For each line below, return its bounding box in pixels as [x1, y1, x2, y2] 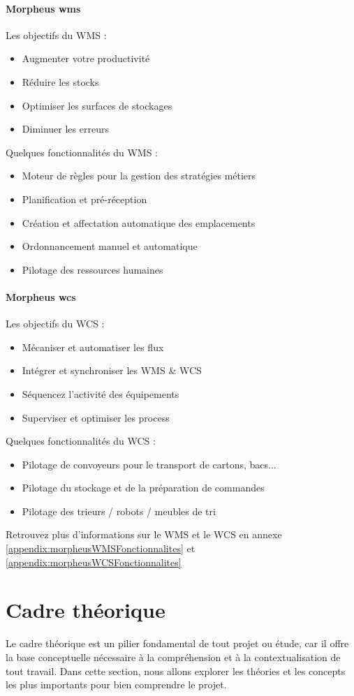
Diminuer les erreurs [22, 121, 109, 136]
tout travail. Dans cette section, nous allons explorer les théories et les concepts [6, 663, 346, 678]
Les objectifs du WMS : [6, 27, 107, 42]
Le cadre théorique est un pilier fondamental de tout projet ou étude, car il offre [6, 636, 349, 651]
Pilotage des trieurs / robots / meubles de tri [22, 503, 216, 518]
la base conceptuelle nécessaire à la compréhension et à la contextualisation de [6, 649, 341, 664]
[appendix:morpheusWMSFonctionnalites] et [6, 541, 196, 556]
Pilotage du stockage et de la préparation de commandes [22, 480, 265, 495]
